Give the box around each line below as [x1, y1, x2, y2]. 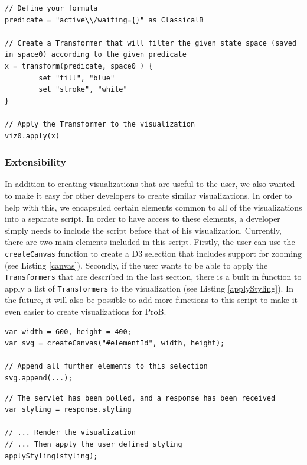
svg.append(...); [5, 374, 73, 383]
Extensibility [5, 154, 67, 169]
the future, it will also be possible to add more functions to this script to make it [5, 293, 298, 306]
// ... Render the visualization [5, 428, 136, 437]
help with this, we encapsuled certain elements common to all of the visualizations [5, 201, 302, 213]
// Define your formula [5, 4, 98, 12]
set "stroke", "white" [38, 85, 128, 94]
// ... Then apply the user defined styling [5, 440, 182, 448]
